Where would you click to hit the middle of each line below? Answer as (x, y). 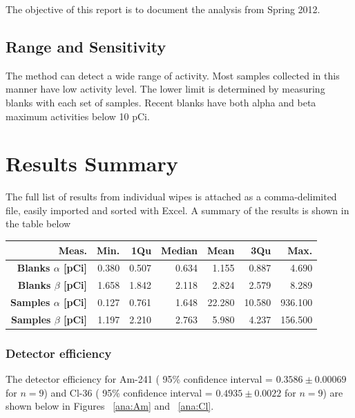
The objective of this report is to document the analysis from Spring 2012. (163, 9)
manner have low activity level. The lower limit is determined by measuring (165, 89)
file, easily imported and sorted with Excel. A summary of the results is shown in (177, 210)
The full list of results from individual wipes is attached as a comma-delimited (171, 197)
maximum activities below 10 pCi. (78, 116)
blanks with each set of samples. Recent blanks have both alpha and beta (161, 102)
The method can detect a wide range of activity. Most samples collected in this (173, 75)
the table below (38, 224)
